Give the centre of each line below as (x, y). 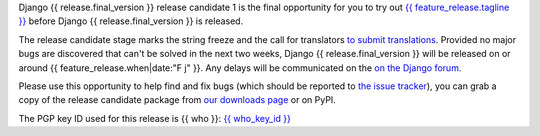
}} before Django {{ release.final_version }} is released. (131, 21)
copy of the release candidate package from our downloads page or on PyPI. (177, 100)
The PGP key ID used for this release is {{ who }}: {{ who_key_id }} (155, 118)
